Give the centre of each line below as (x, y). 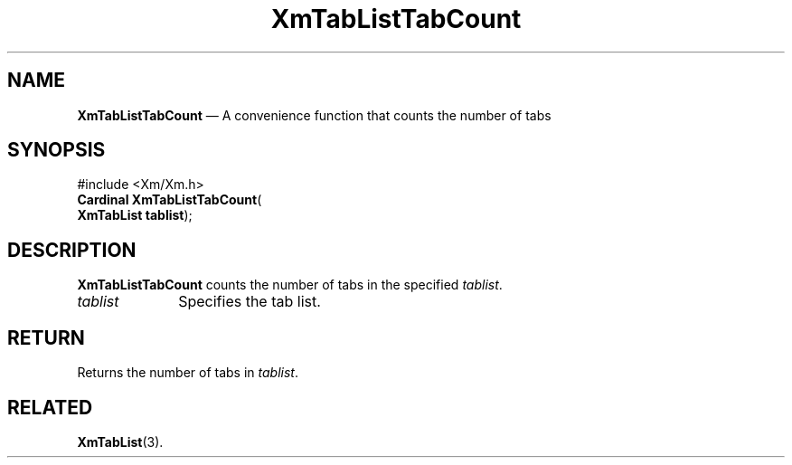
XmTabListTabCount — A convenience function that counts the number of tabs (314, 115)
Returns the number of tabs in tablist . (188, 373)
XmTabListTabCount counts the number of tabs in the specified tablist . (290, 285)
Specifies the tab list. (250, 302)
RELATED (50, 407)
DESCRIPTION (72, 250)
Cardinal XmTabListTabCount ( (170, 200)
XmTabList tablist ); (135, 215)
